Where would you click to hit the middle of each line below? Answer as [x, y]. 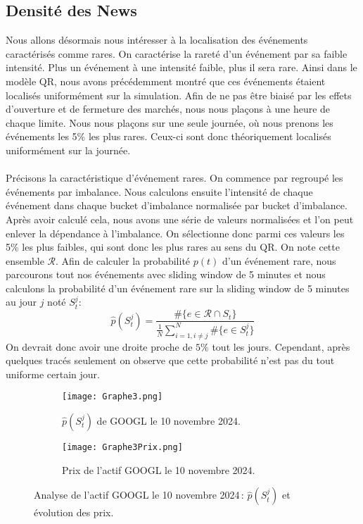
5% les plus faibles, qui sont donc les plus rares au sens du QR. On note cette [173, 247]
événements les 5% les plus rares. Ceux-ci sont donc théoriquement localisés [168, 136]
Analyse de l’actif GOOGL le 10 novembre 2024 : [139, 495]
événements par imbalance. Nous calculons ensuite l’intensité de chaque [159, 191]
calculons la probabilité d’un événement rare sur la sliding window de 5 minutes [178, 288]
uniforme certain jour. [53, 374]
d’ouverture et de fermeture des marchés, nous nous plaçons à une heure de [168, 109]
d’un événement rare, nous [279, 260]
